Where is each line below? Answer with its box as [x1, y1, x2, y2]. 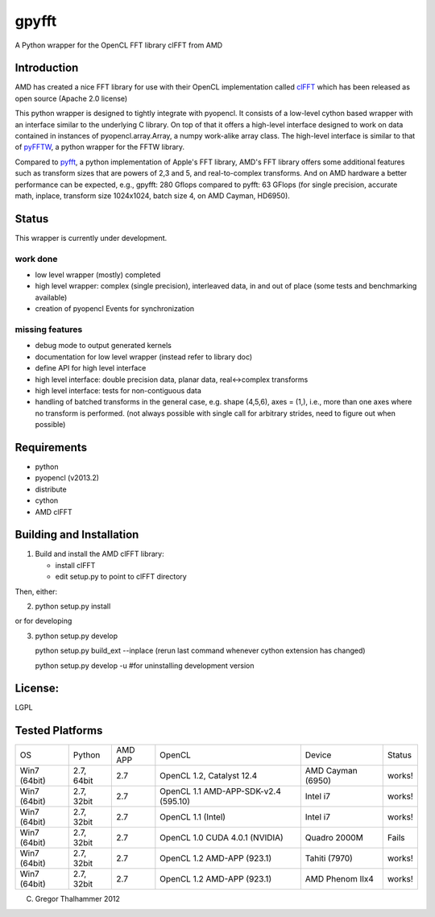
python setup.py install [35, 601, 111, 611]
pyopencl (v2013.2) [35, 473, 100, 483]
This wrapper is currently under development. [14, 233, 168, 243]
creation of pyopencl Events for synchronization [35, 304, 195, 313]
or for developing [14, 616, 72, 626]
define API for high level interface [35, 363, 147, 373]
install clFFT [55, 560, 96, 570]
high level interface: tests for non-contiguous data [35, 385, 201, 395]
